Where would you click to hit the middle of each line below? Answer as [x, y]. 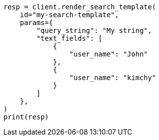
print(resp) [26, 117]
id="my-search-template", [69, 15]
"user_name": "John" [109, 54]
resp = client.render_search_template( [80, 7]
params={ [36, 23]
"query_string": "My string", [94, 30]
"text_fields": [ [69, 38]
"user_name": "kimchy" [113, 78]
